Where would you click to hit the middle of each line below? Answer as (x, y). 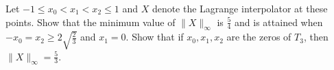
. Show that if (155, 37)
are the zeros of (259, 37)
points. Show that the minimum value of (91, 22)
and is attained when (279, 22)
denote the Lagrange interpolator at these (240, 8)
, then (316, 37)
